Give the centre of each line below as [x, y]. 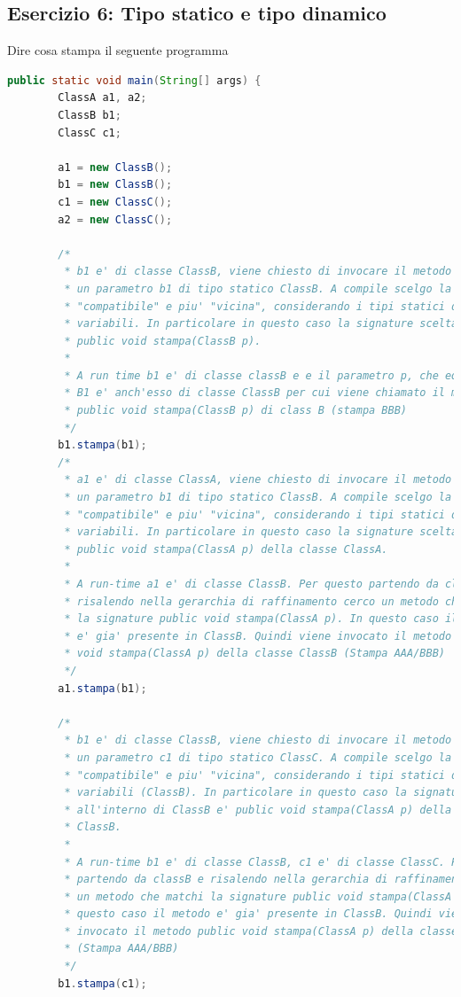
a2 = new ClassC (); [115, 219]
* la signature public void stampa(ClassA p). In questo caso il [261, 619]
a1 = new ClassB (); [115, 167]
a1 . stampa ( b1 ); [102, 688]
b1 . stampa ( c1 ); [102, 983]
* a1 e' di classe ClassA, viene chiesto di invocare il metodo [258, 480]
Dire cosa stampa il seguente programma [118, 50]
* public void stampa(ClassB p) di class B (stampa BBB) [236, 411]
